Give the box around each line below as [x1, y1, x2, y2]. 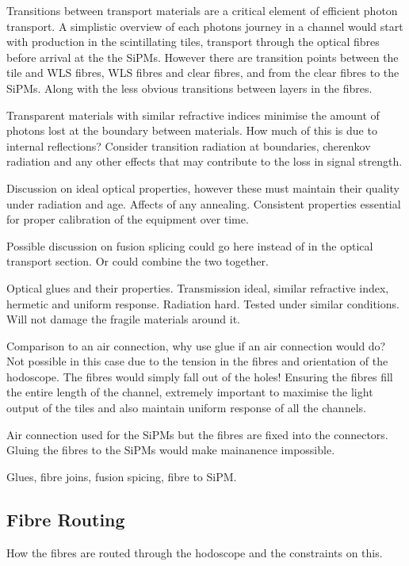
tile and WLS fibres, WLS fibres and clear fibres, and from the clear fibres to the [6, 64, 399, 81]
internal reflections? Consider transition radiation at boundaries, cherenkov [6, 137, 371, 154]
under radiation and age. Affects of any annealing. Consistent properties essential [6, 195, 401, 212]
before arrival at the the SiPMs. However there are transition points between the [6, 48, 399, 65]
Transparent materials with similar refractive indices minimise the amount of [6, 106, 380, 123]
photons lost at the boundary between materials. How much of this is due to [6, 122, 377, 139]
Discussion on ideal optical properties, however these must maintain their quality [6, 179, 399, 196]
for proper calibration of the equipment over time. [6, 211, 249, 228]
